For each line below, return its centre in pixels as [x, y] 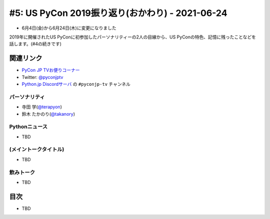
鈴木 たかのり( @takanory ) [48, 114]
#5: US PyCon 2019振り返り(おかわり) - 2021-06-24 [118, 13]
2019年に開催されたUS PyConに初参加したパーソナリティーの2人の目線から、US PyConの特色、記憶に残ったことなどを [133, 37]
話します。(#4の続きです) [35, 44]
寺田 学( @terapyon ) [42, 107]
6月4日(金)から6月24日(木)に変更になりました [69, 28]
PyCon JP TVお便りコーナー [51, 70]
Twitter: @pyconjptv [42, 77]
